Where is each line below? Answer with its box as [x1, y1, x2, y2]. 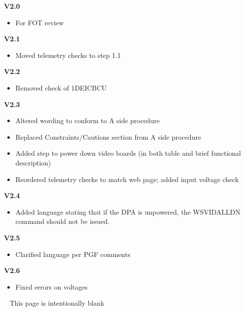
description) [15, 157, 51, 167]
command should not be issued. [15, 216, 110, 226]
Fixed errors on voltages [15, 281, 88, 292]
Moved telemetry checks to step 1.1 [15, 50, 121, 60]
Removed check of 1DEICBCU [15, 82, 107, 92]
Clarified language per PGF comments [15, 249, 130, 259]
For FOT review [15, 17, 64, 27]
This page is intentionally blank [9, 298, 104, 308]
